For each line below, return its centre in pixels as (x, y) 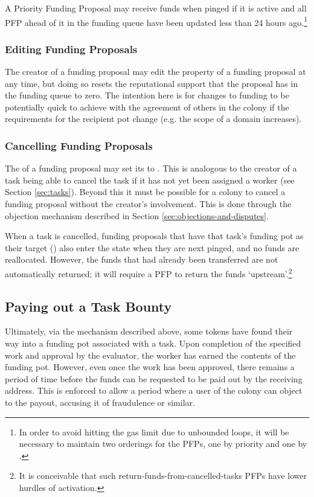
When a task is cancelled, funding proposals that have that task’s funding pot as (154, 236)
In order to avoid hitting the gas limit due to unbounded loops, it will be (154, 431)
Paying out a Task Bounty (88, 306)
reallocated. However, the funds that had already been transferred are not (142, 259)
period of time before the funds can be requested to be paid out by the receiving (154, 378)
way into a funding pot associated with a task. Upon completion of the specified (153, 343)
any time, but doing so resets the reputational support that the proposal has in (152, 83)
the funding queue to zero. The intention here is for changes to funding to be (147, 95)
